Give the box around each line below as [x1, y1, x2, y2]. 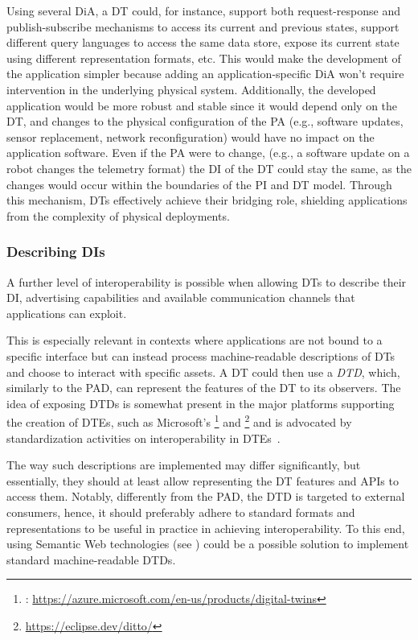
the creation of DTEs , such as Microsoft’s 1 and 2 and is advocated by [6, 411, 352, 430]
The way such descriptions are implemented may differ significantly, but [6, 456, 361, 473]
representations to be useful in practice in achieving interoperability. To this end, [6, 519, 405, 536]
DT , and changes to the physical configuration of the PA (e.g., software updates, [6, 113, 404, 130]
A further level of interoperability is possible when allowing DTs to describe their [6, 273, 407, 290]
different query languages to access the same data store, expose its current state [6, 34, 400, 51]
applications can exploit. [6, 304, 127, 321]
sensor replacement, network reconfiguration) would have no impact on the [6, 128, 375, 145]
